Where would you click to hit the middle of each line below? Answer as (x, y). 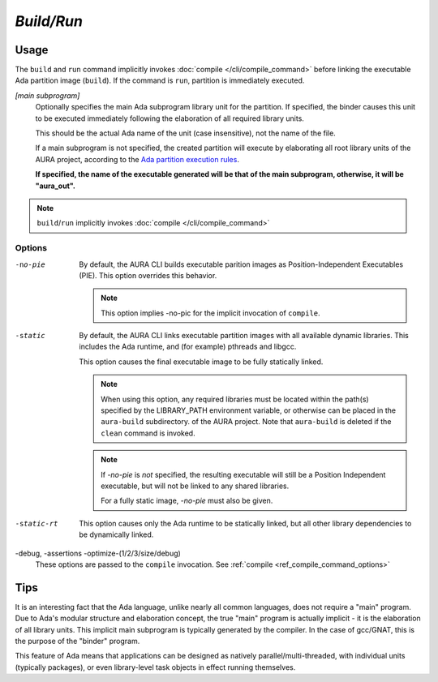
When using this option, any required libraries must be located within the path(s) (235, 399)
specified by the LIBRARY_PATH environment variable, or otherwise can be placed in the (249, 410)
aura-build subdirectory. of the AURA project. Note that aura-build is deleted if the (246, 422)
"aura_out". (56, 186)
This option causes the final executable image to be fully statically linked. (201, 362)
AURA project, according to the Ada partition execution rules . (137, 159)
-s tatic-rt (36, 523)
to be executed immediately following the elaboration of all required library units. (170, 118)
